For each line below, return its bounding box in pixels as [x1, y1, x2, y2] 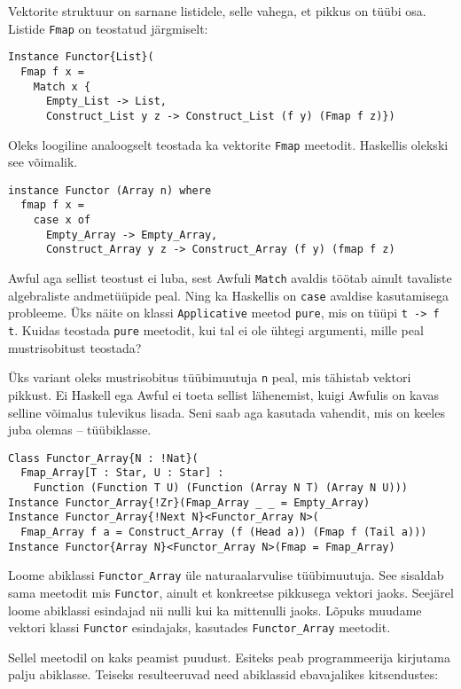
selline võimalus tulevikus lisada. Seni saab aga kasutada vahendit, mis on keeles [8, 403, 445, 421]
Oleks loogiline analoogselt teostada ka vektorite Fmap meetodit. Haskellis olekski [8, 135, 449, 153]
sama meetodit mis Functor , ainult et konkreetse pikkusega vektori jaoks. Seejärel [8, 583, 454, 601]
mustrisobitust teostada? [8, 338, 142, 356]
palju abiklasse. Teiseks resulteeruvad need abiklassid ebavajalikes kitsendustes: [8, 665, 439, 684]
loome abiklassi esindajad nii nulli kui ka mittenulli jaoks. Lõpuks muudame [8, 600, 422, 619]
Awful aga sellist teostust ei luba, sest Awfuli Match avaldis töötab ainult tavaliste [8, 269, 452, 287]
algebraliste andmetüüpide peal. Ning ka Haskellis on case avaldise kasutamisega [8, 286, 449, 304]
